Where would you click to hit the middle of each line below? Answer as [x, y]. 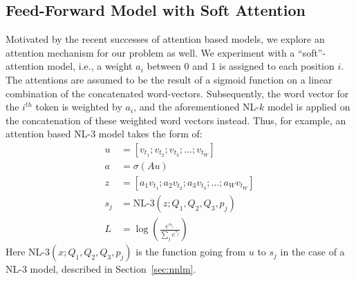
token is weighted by [79, 107]
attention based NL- [48, 134]
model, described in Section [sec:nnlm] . [113, 269]
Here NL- [25, 252]
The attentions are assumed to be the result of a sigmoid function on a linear [169, 79]
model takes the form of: [150, 134]
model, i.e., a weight [90, 66]
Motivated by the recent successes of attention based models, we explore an [165, 39]
